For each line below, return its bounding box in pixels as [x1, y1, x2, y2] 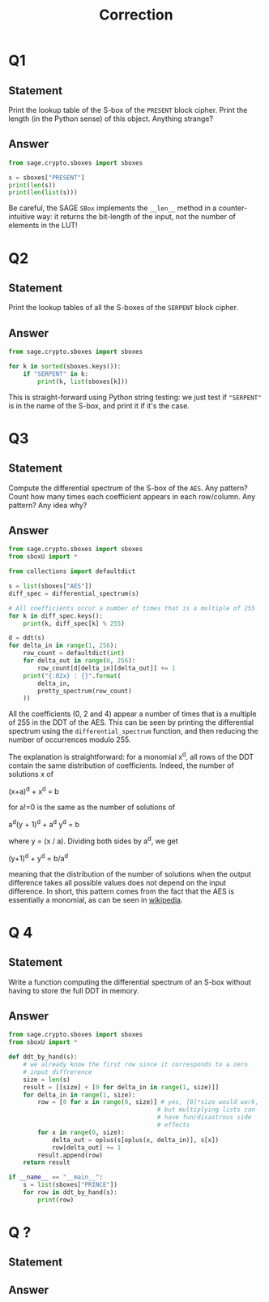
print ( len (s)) [8, 181, 57, 189]
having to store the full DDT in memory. [8, 985, 139, 995]
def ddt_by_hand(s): [8, 1053, 79, 1061]
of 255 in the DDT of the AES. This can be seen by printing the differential [8, 718, 254, 727]
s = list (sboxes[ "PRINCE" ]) [23, 1181, 117, 1189]
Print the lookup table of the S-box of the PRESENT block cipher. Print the [8, 106, 248, 114]
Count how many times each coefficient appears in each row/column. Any [8, 491, 256, 501]
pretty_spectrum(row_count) [37, 687, 132, 695]
